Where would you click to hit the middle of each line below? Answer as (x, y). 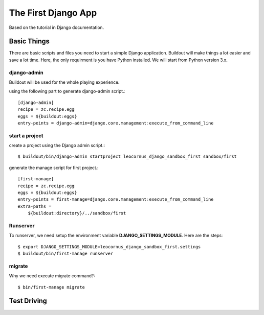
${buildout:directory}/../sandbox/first (77, 213)
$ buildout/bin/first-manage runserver (66, 254)
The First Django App (53, 13)
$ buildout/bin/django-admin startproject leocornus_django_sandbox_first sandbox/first (127, 157)
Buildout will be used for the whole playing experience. (64, 82)
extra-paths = (34, 206)
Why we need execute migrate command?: (52, 276)
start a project (26, 136)
